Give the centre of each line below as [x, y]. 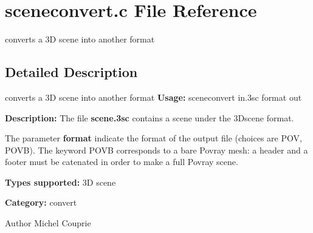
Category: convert [41, 202]
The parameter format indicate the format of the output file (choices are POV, [153, 138]
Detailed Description [71, 72]
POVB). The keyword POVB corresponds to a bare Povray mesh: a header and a [156, 150]
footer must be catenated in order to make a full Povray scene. [122, 162]
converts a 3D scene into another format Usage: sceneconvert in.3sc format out [153, 97]
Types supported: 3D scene [60, 182]
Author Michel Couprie [48, 223]
